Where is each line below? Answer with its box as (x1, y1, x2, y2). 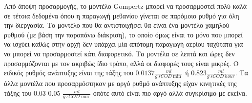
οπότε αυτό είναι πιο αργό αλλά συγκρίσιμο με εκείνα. (93, 88, 247, 98)
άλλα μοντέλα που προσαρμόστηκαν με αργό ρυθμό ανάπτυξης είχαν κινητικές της (4, 78, 237, 88)
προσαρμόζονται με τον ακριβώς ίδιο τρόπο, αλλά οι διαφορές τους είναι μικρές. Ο (4, 58, 239, 68)
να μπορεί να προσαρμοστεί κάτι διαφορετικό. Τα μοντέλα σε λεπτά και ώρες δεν (4, 48, 235, 58)
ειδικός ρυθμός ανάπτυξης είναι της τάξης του (4, 68, 133, 78)
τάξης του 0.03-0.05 (4, 88, 61, 98)
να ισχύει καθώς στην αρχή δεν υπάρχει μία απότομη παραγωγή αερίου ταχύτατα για (4, 39, 243, 49)
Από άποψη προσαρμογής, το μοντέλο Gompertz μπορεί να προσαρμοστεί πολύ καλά (4, 1, 247, 11)
